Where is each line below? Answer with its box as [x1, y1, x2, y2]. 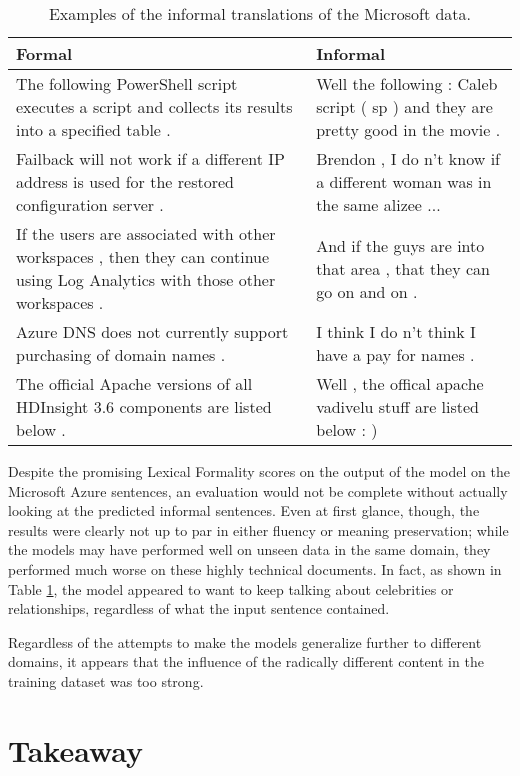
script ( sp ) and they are [316, 95, 493, 118]
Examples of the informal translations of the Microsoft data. [48, 2, 472, 25]
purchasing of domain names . [16, 343, 226, 366]
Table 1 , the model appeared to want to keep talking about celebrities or [8, 578, 454, 599]
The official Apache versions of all [16, 372, 253, 395]
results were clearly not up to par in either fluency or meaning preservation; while [8, 519, 509, 540]
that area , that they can [316, 256, 490, 280]
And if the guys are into [316, 233, 485, 257]
